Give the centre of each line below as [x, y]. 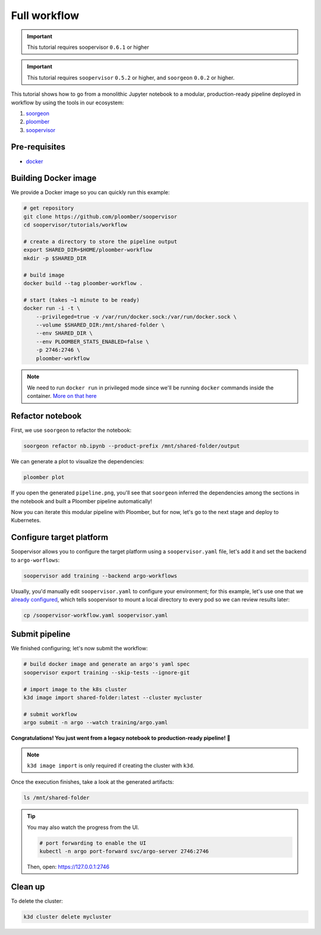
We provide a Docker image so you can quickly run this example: [90, 192]
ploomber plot [44, 477]
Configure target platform [59, 537]
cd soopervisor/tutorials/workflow [75, 225]
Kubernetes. [26, 521]
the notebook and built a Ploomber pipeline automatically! [81, 501]
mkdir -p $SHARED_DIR [55, 258]
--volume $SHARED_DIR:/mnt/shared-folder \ [100, 325]
